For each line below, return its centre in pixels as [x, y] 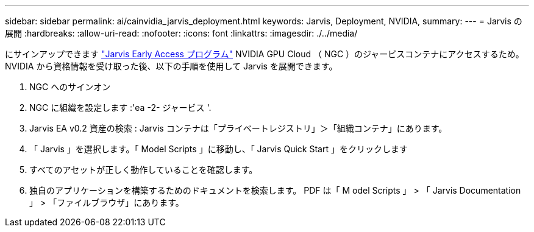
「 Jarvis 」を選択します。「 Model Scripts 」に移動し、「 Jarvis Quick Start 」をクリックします [219, 149]
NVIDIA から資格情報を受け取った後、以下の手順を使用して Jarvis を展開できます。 [171, 66]
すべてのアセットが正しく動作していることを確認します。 [144, 170]
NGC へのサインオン [70, 87]
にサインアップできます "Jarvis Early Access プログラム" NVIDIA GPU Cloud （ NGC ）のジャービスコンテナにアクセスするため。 [265, 54]
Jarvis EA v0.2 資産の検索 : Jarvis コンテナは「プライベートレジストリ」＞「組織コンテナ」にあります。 [238, 128]
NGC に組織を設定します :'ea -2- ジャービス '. [120, 107]
